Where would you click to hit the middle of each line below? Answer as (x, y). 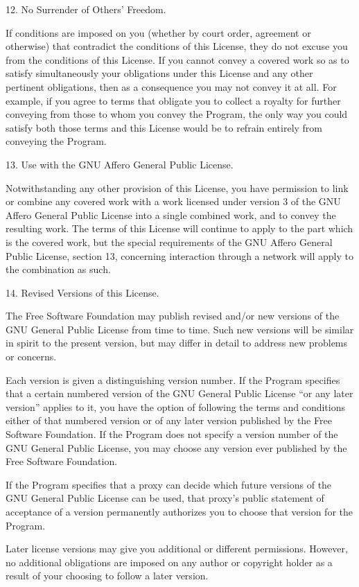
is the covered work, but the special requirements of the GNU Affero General (169, 242)
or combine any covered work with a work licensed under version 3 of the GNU (173, 201)
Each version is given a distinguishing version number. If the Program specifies (173, 379)
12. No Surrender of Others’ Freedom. (86, 9)
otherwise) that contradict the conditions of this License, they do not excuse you (177, 46)
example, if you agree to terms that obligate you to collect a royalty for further (173, 100)
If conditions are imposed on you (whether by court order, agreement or (158, 32)
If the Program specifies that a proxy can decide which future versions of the (169, 484)
